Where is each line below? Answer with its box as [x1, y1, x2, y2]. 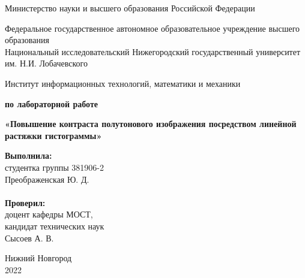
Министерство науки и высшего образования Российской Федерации [5, 2, 255, 14]
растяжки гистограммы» [5, 129, 102, 141]
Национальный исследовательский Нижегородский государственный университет [5, 45, 301, 58]
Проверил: [5, 196, 46, 208]
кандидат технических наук [5, 219, 104, 232]
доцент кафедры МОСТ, [5, 208, 93, 220]
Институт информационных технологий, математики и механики [5, 77, 241, 89]
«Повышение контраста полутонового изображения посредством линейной [5, 117, 297, 130]
